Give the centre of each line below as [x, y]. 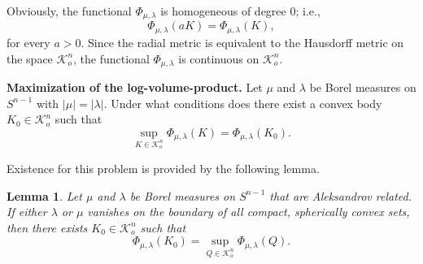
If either [27, 212]
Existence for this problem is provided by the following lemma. [163, 168]
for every [28, 42]
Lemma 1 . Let [44, 195]
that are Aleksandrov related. [341, 195]
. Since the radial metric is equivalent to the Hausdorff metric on [242, 42]
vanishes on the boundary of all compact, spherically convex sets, [249, 212]
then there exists [47, 227]
